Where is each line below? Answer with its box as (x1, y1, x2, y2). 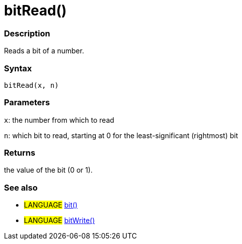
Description (4, 28, 50, 38)
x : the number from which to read (4, 115, 114, 124)
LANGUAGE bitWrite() (24, 216, 95, 225)
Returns (4, 148, 35, 158)
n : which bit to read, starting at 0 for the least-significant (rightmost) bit (4, 131, 239, 140)
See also (4, 182, 38, 193)
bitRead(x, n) (4, 81, 59, 89)
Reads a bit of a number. (4, 46, 84, 55)
